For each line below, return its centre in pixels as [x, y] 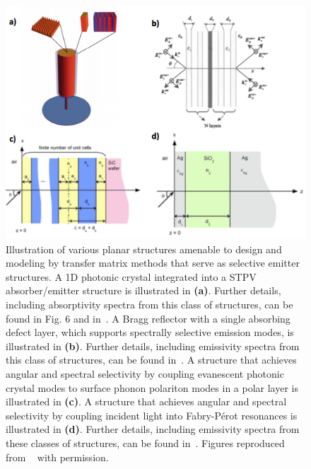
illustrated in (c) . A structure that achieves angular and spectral [146, 401]
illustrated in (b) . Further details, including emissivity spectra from [153, 346]
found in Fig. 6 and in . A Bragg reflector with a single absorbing [148, 318]
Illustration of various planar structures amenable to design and [144, 249]
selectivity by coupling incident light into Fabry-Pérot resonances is [152, 415]
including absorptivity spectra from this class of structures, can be [149, 304]
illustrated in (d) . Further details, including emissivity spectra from [153, 429]
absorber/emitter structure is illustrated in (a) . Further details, [143, 290]
